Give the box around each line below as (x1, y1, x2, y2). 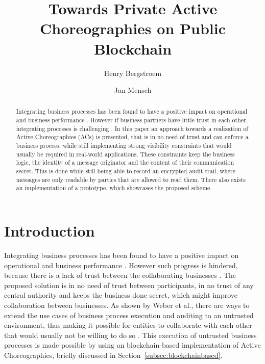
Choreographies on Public (39, 18, 226, 39)
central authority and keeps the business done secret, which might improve (4, 290, 238, 300)
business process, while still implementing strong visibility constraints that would (16, 141, 232, 150)
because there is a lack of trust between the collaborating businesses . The (4, 270, 236, 280)
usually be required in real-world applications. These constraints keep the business (16, 149, 235, 158)
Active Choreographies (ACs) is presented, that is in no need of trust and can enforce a (16, 133, 249, 141)
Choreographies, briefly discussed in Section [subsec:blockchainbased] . (4, 349, 223, 360)
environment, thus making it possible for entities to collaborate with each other (4, 320, 252, 330)
